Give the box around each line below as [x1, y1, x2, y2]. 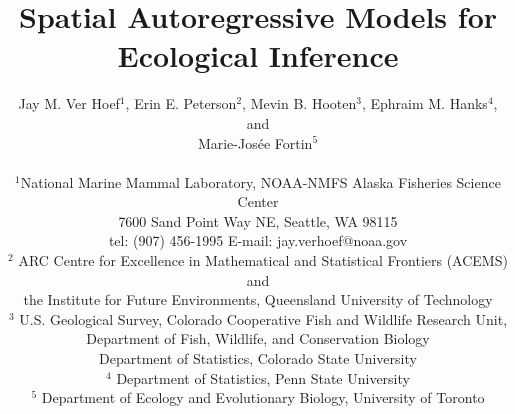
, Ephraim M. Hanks [361, 93, 488, 114]
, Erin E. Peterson [125, 93, 237, 114]
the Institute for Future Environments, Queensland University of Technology [23, 289, 493, 310]
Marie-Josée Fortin [197, 132, 313, 153]
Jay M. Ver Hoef [18, 93, 120, 114]
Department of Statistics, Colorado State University [99, 348, 417, 369]
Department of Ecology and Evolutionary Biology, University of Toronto [41, 387, 485, 408]
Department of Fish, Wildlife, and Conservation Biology [86, 328, 430, 349]
